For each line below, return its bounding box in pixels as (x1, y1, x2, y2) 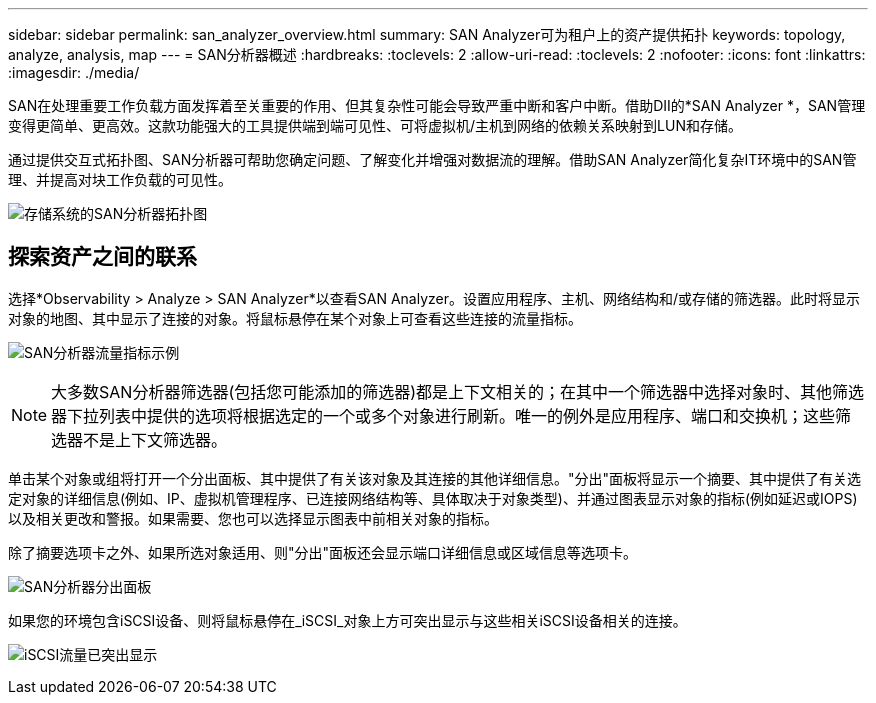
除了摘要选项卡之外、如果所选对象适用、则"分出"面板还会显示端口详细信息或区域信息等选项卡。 (8, 543, 638, 561)
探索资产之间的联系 (8, 244, 197, 270)
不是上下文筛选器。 (83, 429, 228, 450)
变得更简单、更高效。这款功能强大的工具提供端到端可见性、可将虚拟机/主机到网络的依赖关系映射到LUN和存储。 (8, 117, 742, 134)
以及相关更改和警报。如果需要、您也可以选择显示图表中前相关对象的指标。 (8, 509, 498, 527)
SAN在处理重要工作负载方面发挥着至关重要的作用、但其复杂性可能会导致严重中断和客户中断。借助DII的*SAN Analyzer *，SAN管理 (8, 97, 866, 114)
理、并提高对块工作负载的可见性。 (8, 171, 232, 188)
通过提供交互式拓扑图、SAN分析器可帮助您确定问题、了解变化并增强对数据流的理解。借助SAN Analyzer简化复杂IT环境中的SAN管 (8, 151, 857, 168)
